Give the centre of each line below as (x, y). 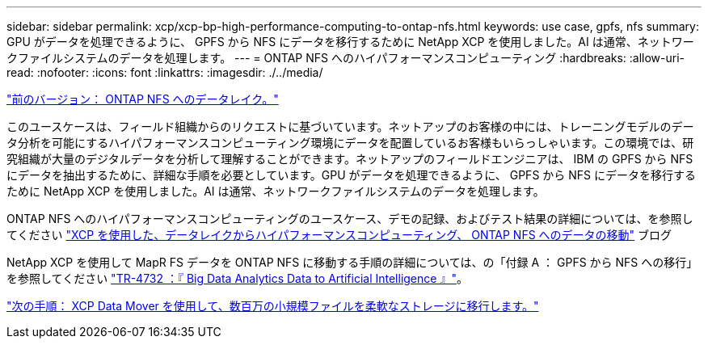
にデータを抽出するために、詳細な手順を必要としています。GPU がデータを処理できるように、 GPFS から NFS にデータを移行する (351, 175)
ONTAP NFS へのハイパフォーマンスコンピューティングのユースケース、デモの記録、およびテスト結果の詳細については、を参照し (350, 219)
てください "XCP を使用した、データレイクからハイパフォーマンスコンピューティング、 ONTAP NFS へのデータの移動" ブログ (339, 235)
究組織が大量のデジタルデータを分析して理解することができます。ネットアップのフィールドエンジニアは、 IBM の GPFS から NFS (350, 159)
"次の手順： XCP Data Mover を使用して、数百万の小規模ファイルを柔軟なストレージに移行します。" (273, 306)
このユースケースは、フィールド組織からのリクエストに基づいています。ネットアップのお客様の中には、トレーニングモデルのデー (350, 126)
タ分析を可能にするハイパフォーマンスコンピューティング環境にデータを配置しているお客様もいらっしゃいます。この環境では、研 (350, 143)
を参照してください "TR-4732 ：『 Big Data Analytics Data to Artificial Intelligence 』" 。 (237, 278)
